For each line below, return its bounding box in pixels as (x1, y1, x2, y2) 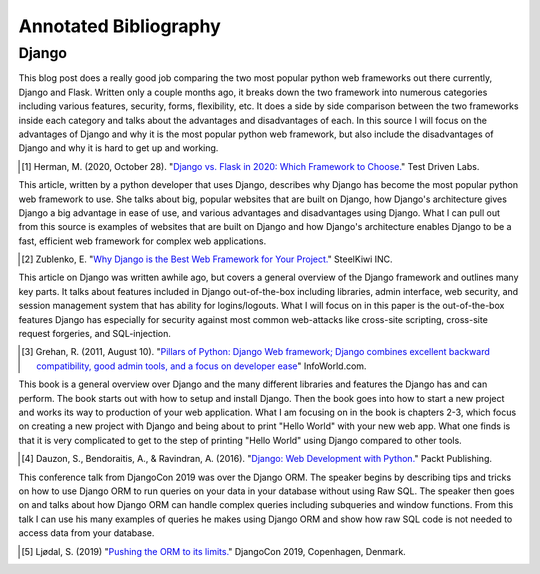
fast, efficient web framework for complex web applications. (18, 235, 267, 247)
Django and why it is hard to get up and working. (18, 142, 219, 154)
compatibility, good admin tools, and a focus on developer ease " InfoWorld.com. (36, 360, 367, 372)
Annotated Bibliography (18, 15, 222, 37)
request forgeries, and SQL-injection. (18, 328, 172, 340)
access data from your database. (18, 527, 155, 539)
